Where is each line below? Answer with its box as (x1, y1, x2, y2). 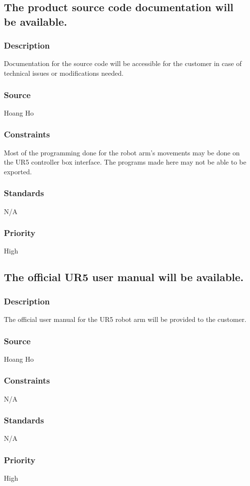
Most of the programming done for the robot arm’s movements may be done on (4, 147, 240, 157)
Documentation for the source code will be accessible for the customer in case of (4, 58, 242, 68)
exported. (4, 166, 32, 176)
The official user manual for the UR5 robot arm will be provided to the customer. (4, 314, 247, 324)
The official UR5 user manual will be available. (4, 269, 244, 285)
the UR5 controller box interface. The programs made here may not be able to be (4, 157, 247, 167)
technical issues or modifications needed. (4, 67, 124, 78)
